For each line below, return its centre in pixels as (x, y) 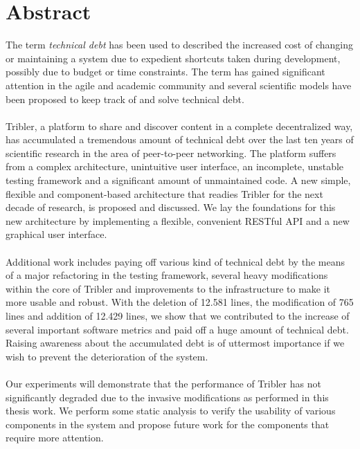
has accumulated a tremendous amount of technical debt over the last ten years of (180, 139)
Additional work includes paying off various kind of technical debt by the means (175, 261)
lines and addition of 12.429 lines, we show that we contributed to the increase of (178, 315)
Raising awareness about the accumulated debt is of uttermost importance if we (175, 343)
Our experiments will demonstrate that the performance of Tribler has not (163, 383)
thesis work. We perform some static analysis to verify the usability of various (171, 411)
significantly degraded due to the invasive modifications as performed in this (167, 397)
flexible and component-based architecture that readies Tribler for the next (164, 193)
